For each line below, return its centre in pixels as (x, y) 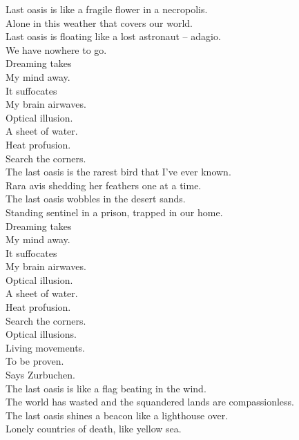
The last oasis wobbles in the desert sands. (96, 199)
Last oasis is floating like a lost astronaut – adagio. (113, 36)
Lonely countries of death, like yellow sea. (94, 429)
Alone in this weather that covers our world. (99, 22)
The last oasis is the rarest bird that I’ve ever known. (118, 172)
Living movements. (45, 347)
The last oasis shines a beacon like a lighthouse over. (117, 415)
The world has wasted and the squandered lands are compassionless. (150, 402)
